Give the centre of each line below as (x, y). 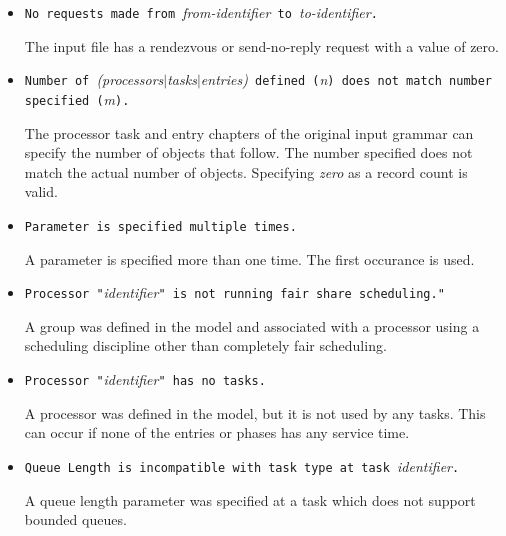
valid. (41, 191)
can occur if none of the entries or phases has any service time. (217, 432)
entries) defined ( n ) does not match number (346, 79)
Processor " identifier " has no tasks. (145, 379)
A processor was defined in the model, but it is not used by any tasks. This (255, 412)
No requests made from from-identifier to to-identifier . (201, 12)
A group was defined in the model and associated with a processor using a (252, 325)
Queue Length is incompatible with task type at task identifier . (242, 465)
